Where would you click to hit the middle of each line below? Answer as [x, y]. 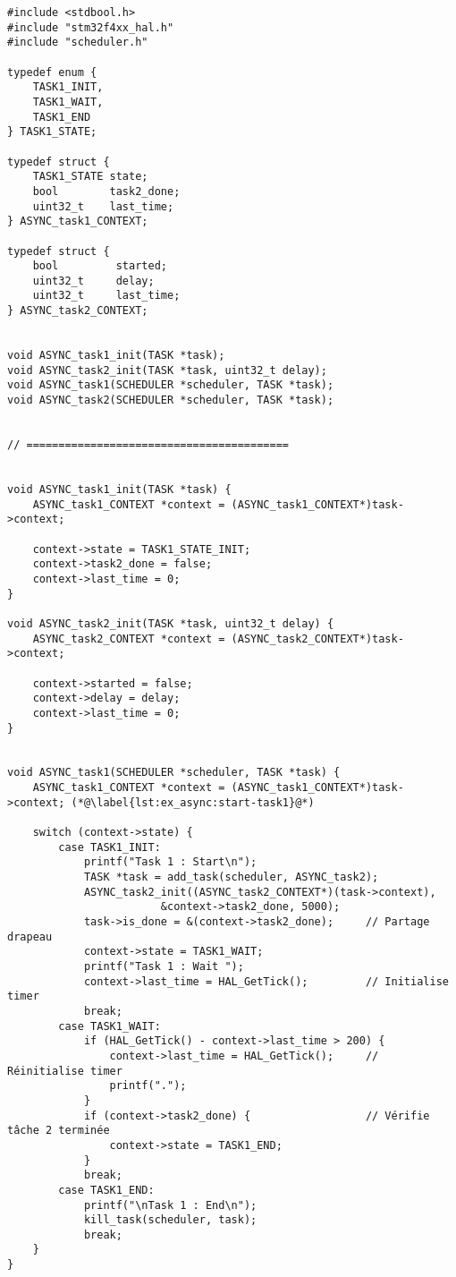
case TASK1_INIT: [110, 847]
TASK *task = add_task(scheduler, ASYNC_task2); [231, 877]
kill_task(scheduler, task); [170, 1220]
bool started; [100, 266]
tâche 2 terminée [59, 1131]
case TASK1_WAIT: [110, 1026]
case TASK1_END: [106, 1190]
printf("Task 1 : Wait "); [164, 966]
